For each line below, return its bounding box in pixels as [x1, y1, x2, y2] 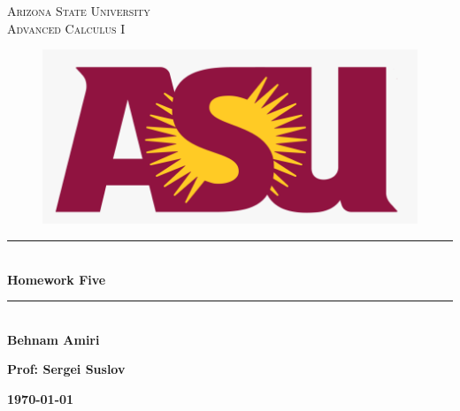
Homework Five [7, 270, 106, 288]
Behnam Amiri [7, 330, 100, 348]
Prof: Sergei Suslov [7, 360, 126, 378]
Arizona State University [7, 2, 150, 19]
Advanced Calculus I [7, 19, 126, 37]
